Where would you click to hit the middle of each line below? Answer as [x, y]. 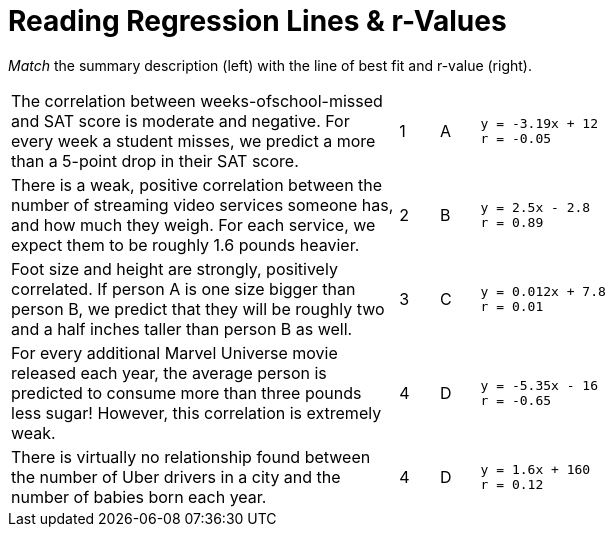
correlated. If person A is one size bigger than [183, 288]
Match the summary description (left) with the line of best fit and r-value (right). [270, 65]
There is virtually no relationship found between [191, 456]
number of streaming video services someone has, [202, 204]
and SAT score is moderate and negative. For [180, 120]
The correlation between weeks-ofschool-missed [197, 100]
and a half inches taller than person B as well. [182, 328]
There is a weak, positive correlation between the [197, 184]
